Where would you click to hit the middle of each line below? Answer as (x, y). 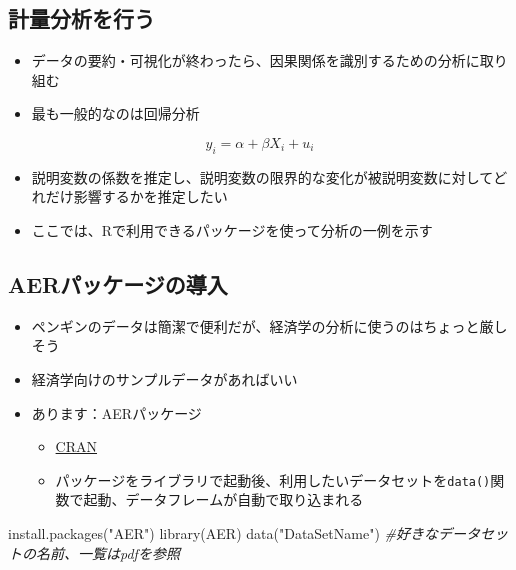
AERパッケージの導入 (118, 283)
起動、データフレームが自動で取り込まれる (223, 499)
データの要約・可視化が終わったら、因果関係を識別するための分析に (255, 60)
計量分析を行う (81, 18)
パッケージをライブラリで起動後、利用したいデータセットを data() (273, 479)
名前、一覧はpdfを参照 (107, 552)
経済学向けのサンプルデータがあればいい (164, 378)
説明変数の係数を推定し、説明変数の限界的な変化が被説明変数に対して (262, 176)
